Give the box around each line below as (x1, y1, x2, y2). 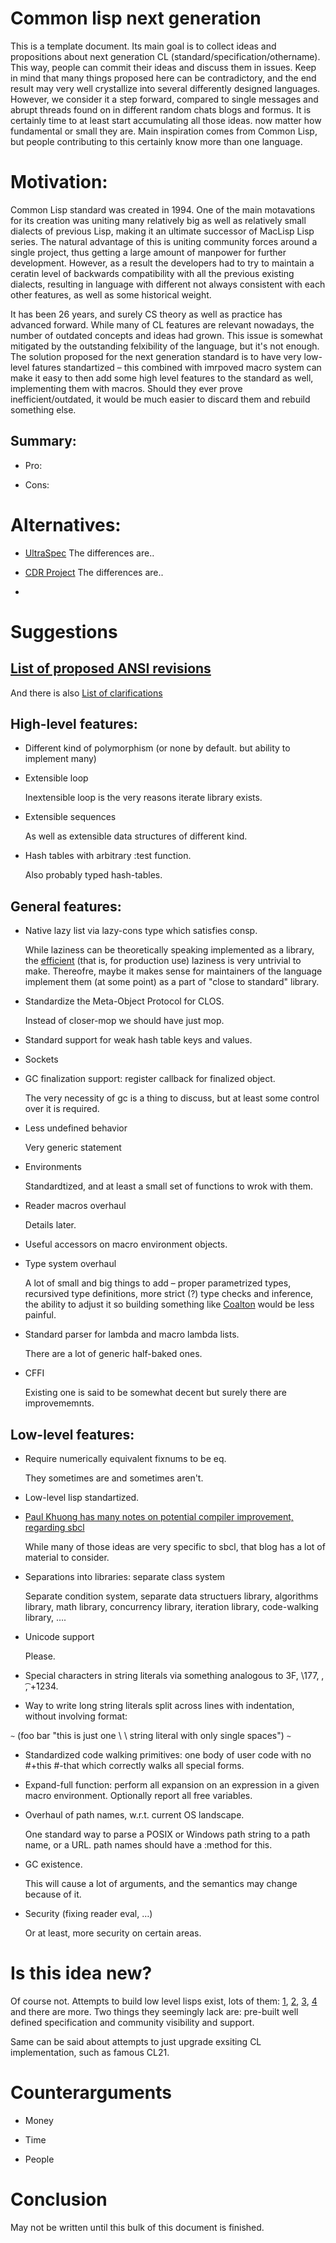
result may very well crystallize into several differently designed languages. (10, 82, 321, 94)
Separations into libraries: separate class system (24, 1571, 226, 1583)
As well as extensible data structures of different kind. (24, 830, 248, 842)
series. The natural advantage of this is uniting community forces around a (10, 235, 318, 247)
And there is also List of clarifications (10, 687, 163, 699)
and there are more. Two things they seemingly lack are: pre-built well (10, 2006, 299, 2017)
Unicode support (24, 1631, 95, 1643)
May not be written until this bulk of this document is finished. (10, 2221, 265, 2233)
